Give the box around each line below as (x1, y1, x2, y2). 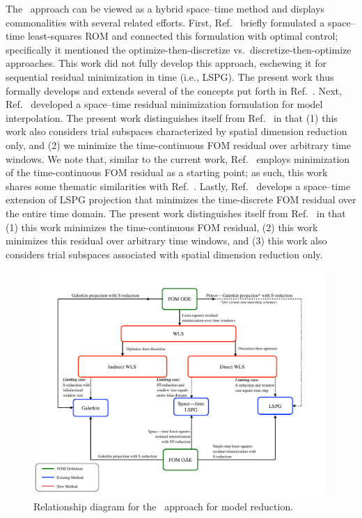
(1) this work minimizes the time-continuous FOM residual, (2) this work (6, 219, 318, 234)
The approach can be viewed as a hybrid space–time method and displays (6, 1, 325, 15)
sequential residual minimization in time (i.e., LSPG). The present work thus (6, 69, 334, 84)
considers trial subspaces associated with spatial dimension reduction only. (6, 246, 323, 261)
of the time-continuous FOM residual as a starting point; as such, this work (6, 165, 328, 180)
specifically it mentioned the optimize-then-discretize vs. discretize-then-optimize (6, 42, 352, 56)
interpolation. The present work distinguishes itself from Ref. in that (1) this (6, 110, 338, 125)
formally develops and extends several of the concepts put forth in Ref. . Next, (6, 83, 342, 97)
